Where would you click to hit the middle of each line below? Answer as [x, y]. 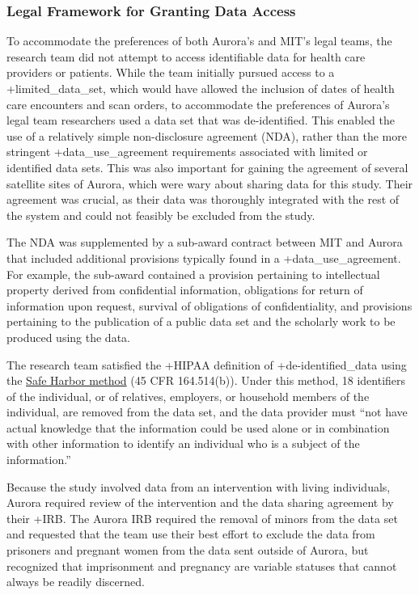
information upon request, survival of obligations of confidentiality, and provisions [209, 305]
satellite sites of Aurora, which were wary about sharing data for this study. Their [210, 183]
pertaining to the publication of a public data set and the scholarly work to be [201, 321]
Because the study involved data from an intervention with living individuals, [199, 486]
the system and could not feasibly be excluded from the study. [161, 215]
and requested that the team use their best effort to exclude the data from [191, 534]
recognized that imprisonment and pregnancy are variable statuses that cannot [202, 565]
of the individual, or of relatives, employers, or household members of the [188, 396]
